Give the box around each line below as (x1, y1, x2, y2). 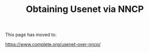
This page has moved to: (5, 31, 57, 38)
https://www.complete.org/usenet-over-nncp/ (5, 41, 101, 47)
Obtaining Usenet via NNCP (26, 3, 144, 15)
